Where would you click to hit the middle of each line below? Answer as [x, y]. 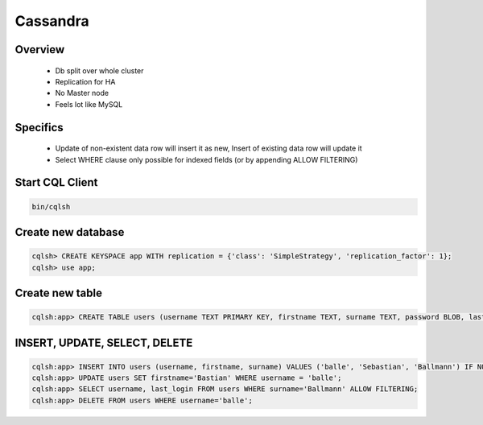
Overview [40, 50]
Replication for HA [85, 81]
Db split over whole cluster [99, 70]
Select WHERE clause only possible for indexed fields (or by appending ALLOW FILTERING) [206, 159]
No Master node [82, 93]
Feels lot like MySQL [89, 104]
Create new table [58, 293]
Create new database [70, 232]
